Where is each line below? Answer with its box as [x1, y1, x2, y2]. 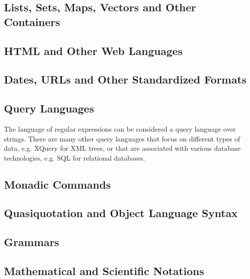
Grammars [4, 234, 60, 250]
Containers [4, 14, 61, 29]
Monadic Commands [4, 176, 111, 192]
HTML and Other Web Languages [4, 43, 183, 58]
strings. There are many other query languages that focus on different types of [4, 133, 240, 143]
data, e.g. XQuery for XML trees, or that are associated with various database [4, 143, 241, 153]
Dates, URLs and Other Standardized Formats [4, 72, 247, 87]
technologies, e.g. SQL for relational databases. [4, 152, 145, 163]
